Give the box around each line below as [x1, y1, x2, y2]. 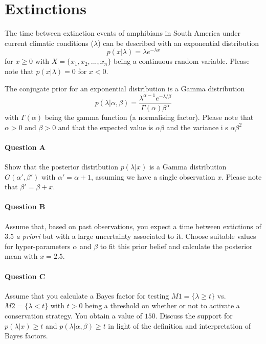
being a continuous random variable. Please [114, 56, 250, 66]
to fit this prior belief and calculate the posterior [100, 240, 253, 251]
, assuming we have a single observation [91, 171, 215, 182]
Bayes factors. [5, 330, 48, 341]
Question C [5, 271, 46, 281]
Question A [5, 141, 46, 152]
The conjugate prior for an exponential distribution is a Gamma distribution [5, 83, 245, 93]
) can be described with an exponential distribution [98, 37, 259, 48]
